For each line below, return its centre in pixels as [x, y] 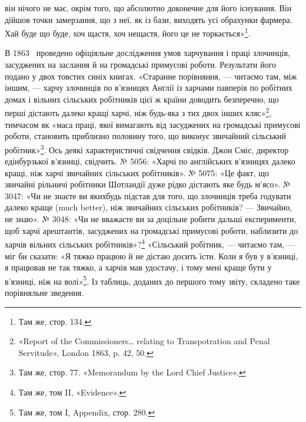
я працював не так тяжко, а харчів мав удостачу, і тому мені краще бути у [138, 267]
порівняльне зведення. [44, 292]
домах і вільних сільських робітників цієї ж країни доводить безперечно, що [142, 99]
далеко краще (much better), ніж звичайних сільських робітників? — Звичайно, [149, 207]
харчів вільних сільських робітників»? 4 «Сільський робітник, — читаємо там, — [150, 243]
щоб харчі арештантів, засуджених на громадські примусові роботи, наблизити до [152, 230]
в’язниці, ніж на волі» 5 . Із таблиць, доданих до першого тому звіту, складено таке [152, 280]
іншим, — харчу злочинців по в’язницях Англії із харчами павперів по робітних [149, 88]
